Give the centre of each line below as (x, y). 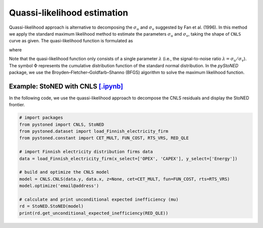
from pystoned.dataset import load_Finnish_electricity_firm (94, 131)
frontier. (17, 105)
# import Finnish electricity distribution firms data (86, 152)
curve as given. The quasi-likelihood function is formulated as (71, 41)
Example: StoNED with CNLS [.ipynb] (66, 86)
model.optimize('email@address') (59, 186)
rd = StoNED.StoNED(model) (51, 206)
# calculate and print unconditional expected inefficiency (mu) (99, 199)
